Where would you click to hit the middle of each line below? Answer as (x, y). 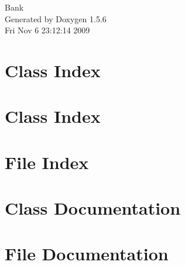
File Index (47, 162)
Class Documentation (93, 208)
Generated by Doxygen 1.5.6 (56, 18)
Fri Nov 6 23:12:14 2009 (47, 30)
